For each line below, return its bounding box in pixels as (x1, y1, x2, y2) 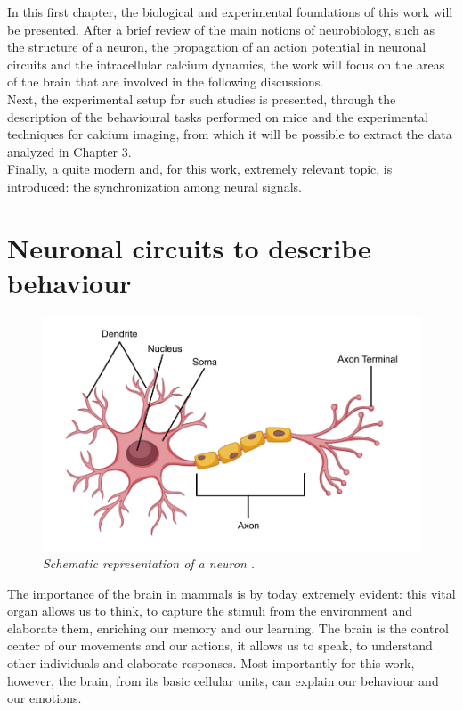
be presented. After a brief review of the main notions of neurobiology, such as (7, 20, 435, 38)
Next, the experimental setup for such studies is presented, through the (7, 89, 396, 108)
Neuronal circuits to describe (7, 229, 371, 265)
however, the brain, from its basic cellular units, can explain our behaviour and (7, 671, 439, 690)
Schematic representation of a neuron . (43, 554, 256, 573)
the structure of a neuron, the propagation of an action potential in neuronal (7, 37, 426, 56)
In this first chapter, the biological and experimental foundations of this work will (7, 3, 453, 20)
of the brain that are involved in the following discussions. (7, 72, 324, 91)
